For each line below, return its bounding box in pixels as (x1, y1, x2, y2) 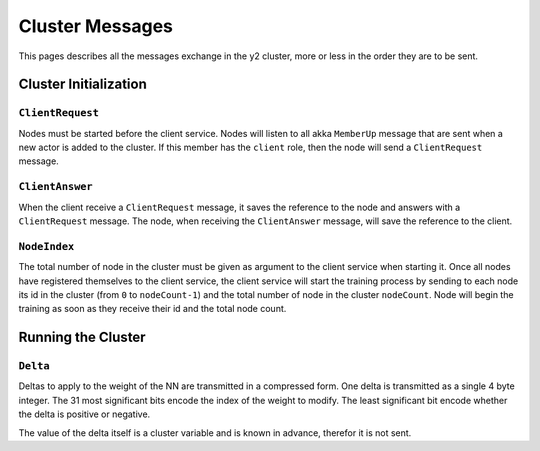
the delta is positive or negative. (18, 408, 151, 420)
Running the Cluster (18, 329, 146, 346)
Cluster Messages (18, 15, 174, 37)
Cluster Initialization (18, 76, 147, 93)
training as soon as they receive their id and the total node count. (18, 303, 287, 315)
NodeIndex (18, 240, 75, 253)
